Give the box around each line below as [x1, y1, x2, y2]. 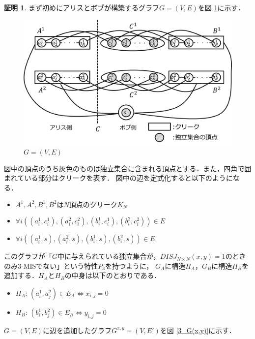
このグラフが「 [4, 251, 52, 261]
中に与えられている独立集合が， [57, 251, 160, 261]
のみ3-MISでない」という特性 [4, 260, 98, 271]
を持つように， [105, 260, 153, 271]
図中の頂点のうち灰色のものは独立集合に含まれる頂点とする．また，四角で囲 [4, 163, 252, 173]
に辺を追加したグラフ [42, 325, 112, 335]
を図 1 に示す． [198, 2, 245, 12]
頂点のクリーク [69, 199, 117, 209]
